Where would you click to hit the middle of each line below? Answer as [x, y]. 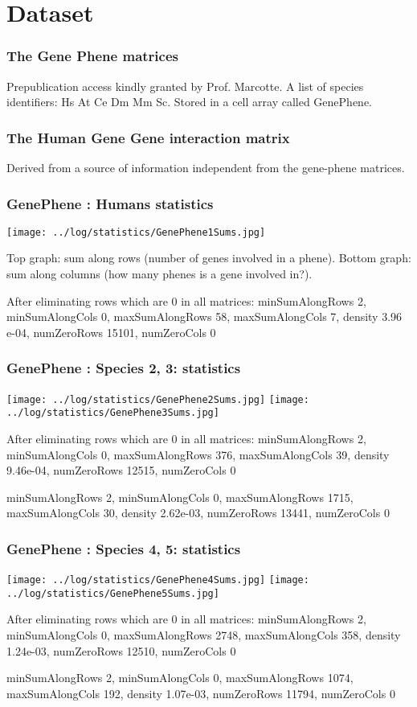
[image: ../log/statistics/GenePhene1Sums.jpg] [136, 232]
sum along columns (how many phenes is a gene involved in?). [159, 274]
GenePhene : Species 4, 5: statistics [124, 548]
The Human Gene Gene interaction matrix [148, 137]
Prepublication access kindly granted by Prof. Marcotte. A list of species [185, 86]
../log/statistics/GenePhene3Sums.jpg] [113, 413]
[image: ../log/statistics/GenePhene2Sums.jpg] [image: [158, 399]
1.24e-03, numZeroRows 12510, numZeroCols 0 [121, 650]
